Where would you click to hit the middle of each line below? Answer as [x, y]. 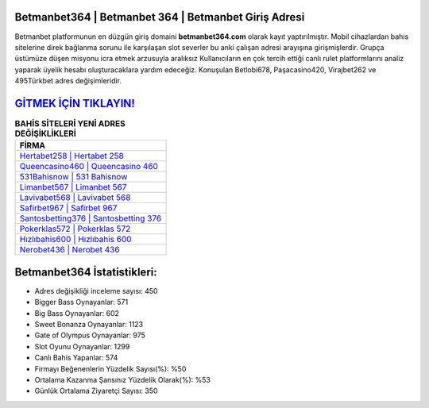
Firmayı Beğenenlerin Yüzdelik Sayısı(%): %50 [110, 368]
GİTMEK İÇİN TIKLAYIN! [75, 103]
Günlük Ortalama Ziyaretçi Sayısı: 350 [96, 391]
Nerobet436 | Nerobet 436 [70, 250]
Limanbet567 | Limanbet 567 [73, 187]
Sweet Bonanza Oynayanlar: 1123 [89, 325]
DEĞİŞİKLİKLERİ [46, 133]
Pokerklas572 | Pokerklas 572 [75, 229]
